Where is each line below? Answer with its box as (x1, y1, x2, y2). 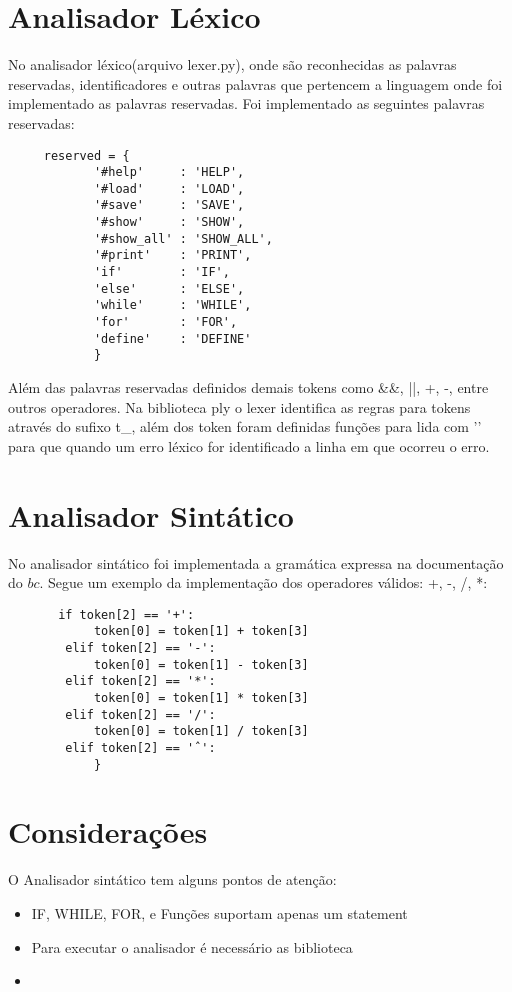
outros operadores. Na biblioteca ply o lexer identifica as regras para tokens (8, 396, 471, 417)
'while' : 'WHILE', (93, 298, 252, 313)
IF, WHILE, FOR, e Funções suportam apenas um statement (31, 903, 408, 923)
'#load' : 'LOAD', (93, 181, 245, 196)
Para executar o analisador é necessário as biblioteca (31, 936, 353, 957)
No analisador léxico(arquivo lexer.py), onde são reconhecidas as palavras (8, 54, 457, 75)
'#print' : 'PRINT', (93, 248, 252, 263)
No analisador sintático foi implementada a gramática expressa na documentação (8, 552, 504, 573)
